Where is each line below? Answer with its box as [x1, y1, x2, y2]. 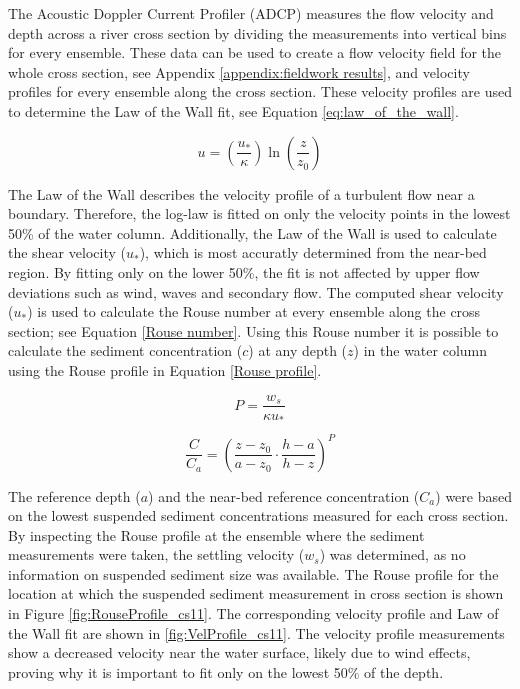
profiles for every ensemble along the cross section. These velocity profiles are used [8, 81, 512, 102]
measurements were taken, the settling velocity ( [8, 544, 305, 565]
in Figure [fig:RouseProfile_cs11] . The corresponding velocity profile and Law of [8, 603, 499, 624]
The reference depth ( [8, 485, 141, 506]
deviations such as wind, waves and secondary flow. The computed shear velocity [8, 281, 504, 302]
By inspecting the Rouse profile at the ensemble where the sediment [8, 524, 425, 545]
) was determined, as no [319, 544, 466, 565]
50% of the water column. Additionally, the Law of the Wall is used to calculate [8, 222, 497, 243]
